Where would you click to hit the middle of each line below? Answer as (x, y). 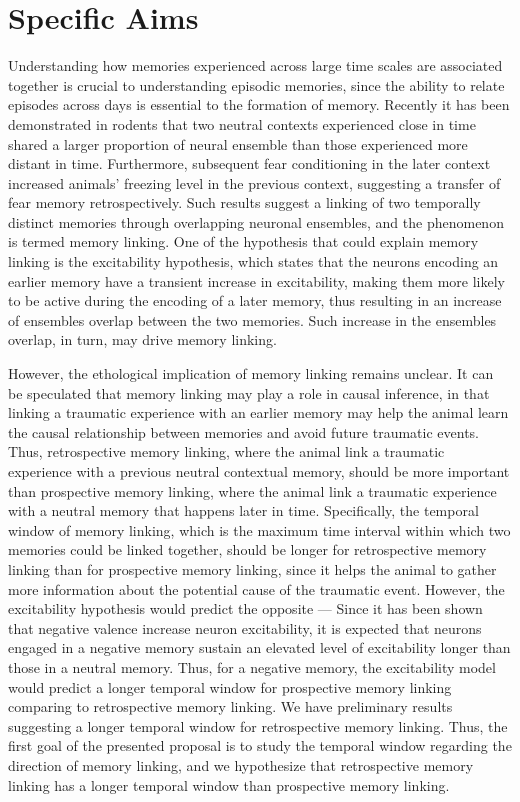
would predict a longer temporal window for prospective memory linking (230, 686)
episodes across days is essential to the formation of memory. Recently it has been (259, 104)
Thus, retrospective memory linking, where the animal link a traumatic (226, 451)
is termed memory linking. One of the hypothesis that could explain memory (243, 241)
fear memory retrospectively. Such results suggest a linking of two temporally (244, 202)
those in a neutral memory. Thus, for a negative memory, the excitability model (252, 666)
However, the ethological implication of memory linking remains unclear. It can (251, 373)
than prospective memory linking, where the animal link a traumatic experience (252, 490)
